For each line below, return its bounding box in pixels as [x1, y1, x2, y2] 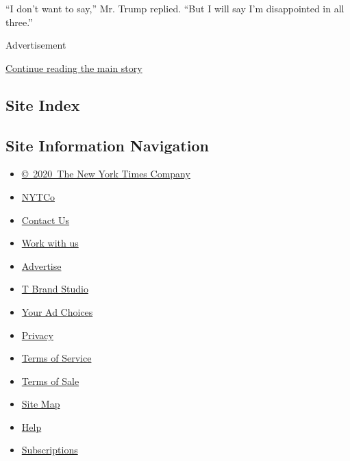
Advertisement [5, 38, 66, 52]
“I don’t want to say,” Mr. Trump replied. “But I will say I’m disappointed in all [5, 1, 345, 15]
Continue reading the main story [5, 60, 142, 75]
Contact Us [21, 212, 70, 227]
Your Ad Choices [21, 304, 93, 319]
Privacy [21, 327, 53, 342]
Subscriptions [21, 443, 78, 457]
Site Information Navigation [5, 134, 209, 155]
